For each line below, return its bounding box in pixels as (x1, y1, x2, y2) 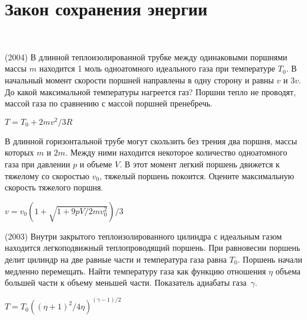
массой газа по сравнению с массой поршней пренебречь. (5, 97, 213, 109)
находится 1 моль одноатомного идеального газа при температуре (39, 62, 276, 75)
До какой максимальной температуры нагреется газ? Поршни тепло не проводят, (5, 85, 296, 98)
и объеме (79, 157, 112, 170)
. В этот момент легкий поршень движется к (119, 157, 280, 170)
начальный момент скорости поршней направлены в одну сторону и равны (5, 73, 274, 86)
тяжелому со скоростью (5, 169, 90, 182)
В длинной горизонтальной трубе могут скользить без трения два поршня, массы (5, 134, 298, 147)
